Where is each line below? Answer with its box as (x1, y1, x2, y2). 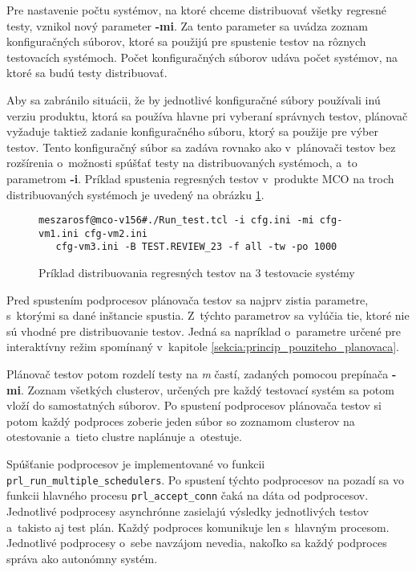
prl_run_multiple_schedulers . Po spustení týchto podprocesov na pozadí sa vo (6, 471, 405, 488)
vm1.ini (38, 227, 79, 239)
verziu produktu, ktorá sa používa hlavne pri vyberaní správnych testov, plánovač (6, 107, 408, 124)
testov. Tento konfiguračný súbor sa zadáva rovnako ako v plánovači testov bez (6, 138, 396, 155)
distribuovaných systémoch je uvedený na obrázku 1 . (6, 186, 265, 202)
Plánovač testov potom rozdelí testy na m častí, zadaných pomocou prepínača (6, 366, 389, 382)
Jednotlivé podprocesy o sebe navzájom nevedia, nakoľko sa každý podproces (6, 534, 387, 551)
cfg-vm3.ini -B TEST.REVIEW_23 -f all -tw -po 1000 (55, 241, 337, 253)
